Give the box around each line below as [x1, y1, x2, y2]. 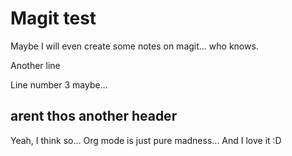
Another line [10, 59, 61, 71]
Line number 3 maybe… [10, 78, 108, 91]
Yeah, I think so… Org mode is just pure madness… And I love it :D [10, 134, 282, 146]
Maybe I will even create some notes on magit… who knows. [10, 40, 259, 52]
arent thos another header [10, 108, 178, 125]
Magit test [10, 7, 97, 30]
